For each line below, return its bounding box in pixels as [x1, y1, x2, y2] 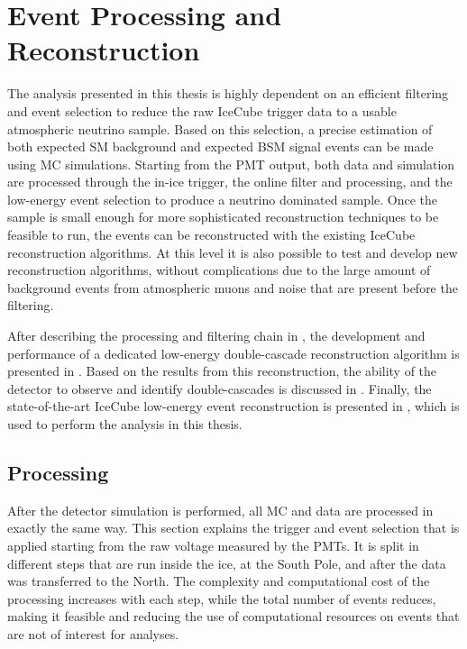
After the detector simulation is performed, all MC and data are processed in [7, 500, 434, 519]
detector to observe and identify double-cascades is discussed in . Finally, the [7, 379, 432, 398]
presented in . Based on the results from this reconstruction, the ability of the [7, 361, 437, 380]
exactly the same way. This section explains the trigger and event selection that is [7, 518, 460, 537]
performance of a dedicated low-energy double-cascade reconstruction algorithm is [7, 343, 460, 362]
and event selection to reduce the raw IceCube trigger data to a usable [7, 101, 397, 120]
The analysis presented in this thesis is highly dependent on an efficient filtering [7, 84, 449, 103]
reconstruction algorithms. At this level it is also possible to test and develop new [7, 242, 458, 261]
